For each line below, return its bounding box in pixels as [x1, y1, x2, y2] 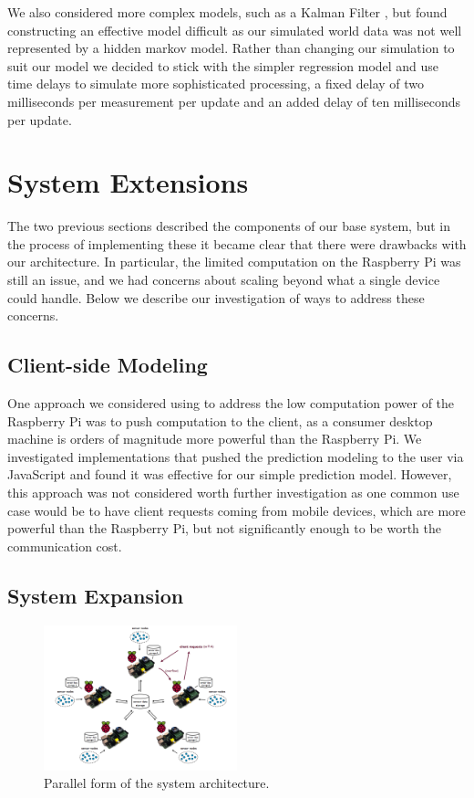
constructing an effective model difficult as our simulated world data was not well [7, 20, 462, 39]
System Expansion [7, 581, 184, 609]
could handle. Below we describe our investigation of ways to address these [7, 288, 425, 307]
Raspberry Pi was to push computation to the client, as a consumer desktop [7, 411, 433, 430]
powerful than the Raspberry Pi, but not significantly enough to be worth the [7, 519, 441, 538]
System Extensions [7, 163, 249, 201]
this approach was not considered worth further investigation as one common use [7, 483, 459, 502]
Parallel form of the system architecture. [44, 773, 270, 793]
